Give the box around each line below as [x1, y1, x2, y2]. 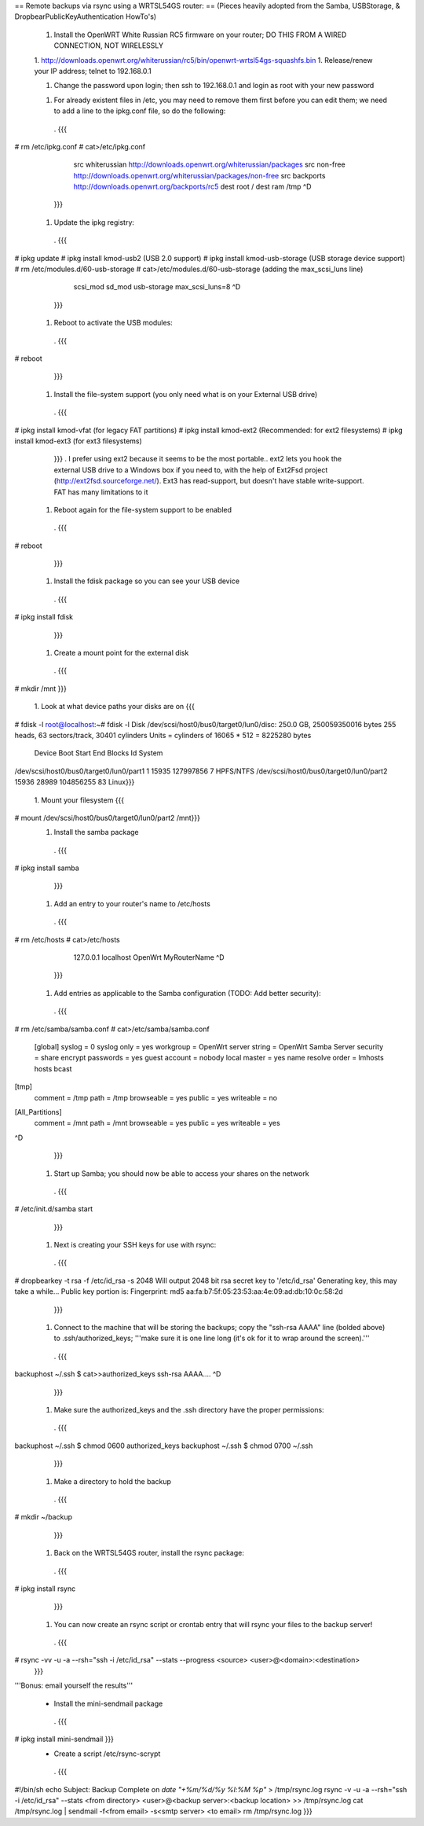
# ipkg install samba [14, 863, 80, 873]
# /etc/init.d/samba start [14, 1204, 93, 1214]
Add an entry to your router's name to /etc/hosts [53, 898, 211, 908]
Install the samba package [53, 828, 139, 837]
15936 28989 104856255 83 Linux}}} [14, 777, 135, 787]
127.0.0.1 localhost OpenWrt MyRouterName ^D [73, 953, 225, 962]
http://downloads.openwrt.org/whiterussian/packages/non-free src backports [73, 171, 326, 180]
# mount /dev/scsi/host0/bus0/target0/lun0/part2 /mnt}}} [14, 813, 200, 822]
